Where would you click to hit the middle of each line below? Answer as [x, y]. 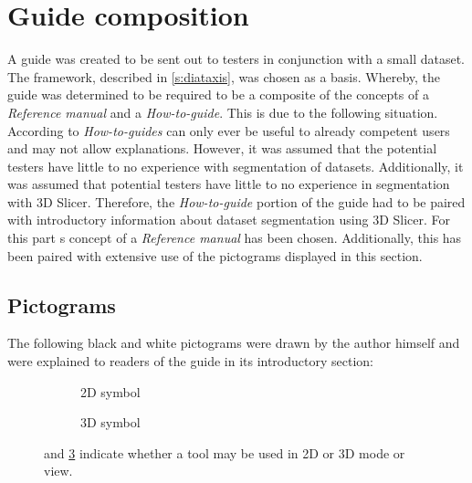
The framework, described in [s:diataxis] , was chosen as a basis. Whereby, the [224, 76]
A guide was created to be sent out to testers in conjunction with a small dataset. [236, 59]
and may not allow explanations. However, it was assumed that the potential [222, 148]
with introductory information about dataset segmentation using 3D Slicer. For [229, 220]
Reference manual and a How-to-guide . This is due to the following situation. [223, 112]
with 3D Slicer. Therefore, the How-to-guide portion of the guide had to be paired [236, 201]
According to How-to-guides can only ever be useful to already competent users [229, 130]
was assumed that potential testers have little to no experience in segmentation [229, 184]
